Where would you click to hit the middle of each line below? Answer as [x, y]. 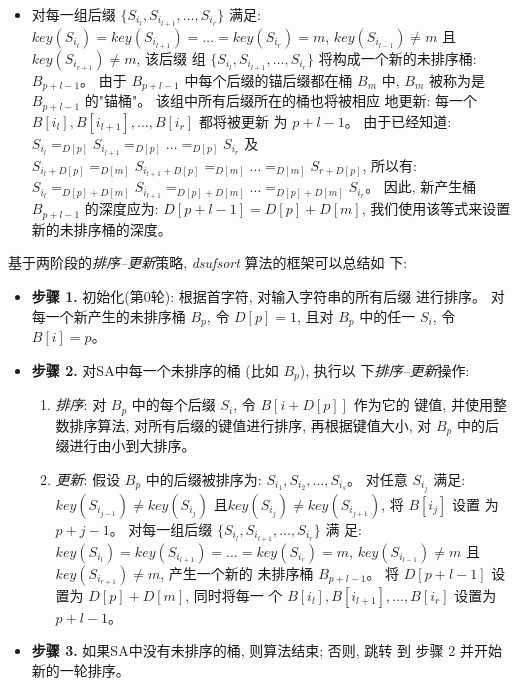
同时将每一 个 [238, 594]
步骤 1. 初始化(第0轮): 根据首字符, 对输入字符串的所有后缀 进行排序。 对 [268, 295]
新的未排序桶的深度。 [101, 228]
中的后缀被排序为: [203, 478]
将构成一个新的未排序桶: [397, 57]
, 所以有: [389, 164]
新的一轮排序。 [80, 669]
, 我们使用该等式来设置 [436, 208]
